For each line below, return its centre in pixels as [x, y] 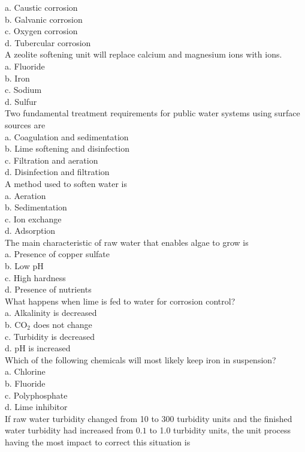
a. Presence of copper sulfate [58, 254]
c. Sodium [23, 90]
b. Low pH [24, 266]
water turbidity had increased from [69, 430]
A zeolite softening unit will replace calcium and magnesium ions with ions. [144, 54]
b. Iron [17, 78]
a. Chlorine [25, 371]
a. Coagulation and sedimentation [67, 136]
